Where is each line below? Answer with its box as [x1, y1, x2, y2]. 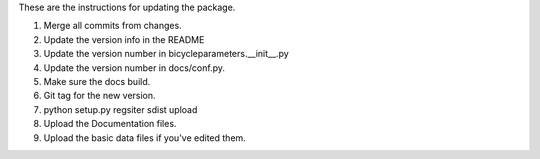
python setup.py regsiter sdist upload [43, 103, 198, 115]
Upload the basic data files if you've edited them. [43, 131, 247, 144]
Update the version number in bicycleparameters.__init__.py [43, 48, 289, 60]
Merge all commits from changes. [43, 20, 182, 32]
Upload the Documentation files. [43, 118, 177, 130]
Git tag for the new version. [43, 90, 156, 102]
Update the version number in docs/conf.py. [43, 61, 225, 74]
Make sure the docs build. [43, 75, 151, 87]
